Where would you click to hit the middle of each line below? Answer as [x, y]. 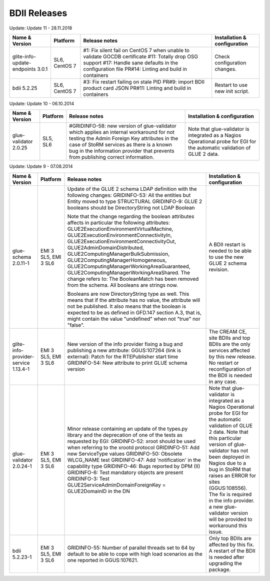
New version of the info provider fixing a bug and [125, 344]
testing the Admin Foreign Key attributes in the [124, 138]
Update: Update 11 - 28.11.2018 [41, 28]
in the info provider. [232, 501]
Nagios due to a [227, 463]
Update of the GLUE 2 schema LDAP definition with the [132, 189]
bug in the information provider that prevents [122, 151]
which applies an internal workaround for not [122, 132]
